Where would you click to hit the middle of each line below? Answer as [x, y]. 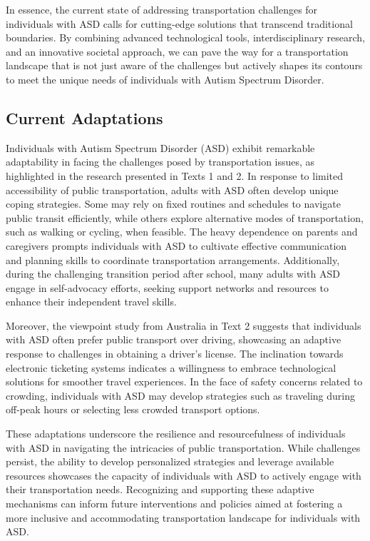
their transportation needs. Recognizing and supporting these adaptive [160, 489]
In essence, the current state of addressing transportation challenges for [162, 9]
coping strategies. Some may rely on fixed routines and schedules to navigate [173, 204]
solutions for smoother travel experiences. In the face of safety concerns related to [184, 381]
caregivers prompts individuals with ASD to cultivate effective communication [176, 245]
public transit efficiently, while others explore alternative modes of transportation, [185, 217]
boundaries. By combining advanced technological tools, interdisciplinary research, [185, 37]
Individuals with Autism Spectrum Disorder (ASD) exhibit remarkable [160, 147]
